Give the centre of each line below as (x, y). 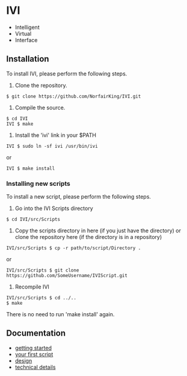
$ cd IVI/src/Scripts (33, 220)
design (23, 360)
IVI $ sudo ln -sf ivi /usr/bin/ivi (52, 146)
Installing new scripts (38, 183)
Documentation (36, 333)
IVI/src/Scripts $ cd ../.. (41, 298)
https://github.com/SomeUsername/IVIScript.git (67, 276)
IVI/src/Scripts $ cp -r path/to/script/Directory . (74, 248)
